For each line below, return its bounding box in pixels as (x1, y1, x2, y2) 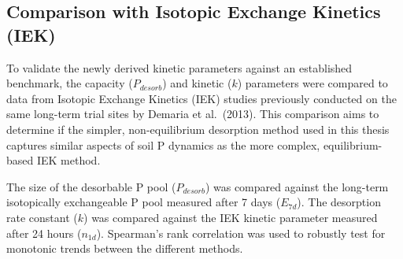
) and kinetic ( (162, 75, 232, 91)
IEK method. (36, 152, 101, 168)
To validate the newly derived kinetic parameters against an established (6, 59, 353, 76)
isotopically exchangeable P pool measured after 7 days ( (6, 194, 281, 210)
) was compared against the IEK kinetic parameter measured (83, 209, 378, 225)
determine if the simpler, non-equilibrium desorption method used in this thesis (6, 120, 390, 137)
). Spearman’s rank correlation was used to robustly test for (96, 224, 386, 241)
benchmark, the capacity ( (6, 75, 133, 91)
